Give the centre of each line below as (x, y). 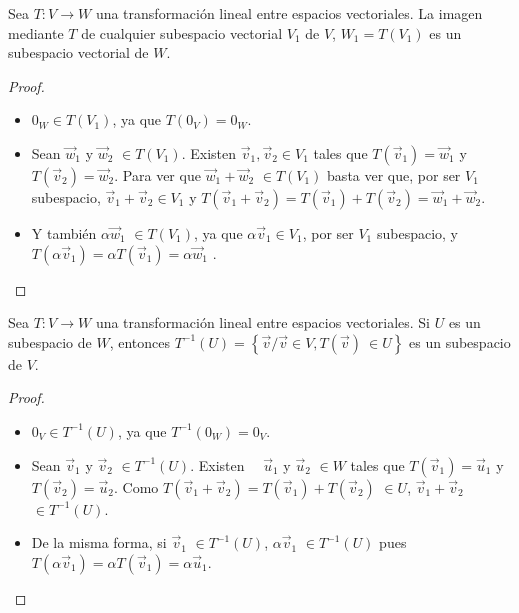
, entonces (139, 341)
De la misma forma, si (99, 542)
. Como (136, 486)
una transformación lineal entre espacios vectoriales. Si (263, 322)
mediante (36, 32)
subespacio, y (417, 232)
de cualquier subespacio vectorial (182, 32)
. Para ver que (157, 174)
